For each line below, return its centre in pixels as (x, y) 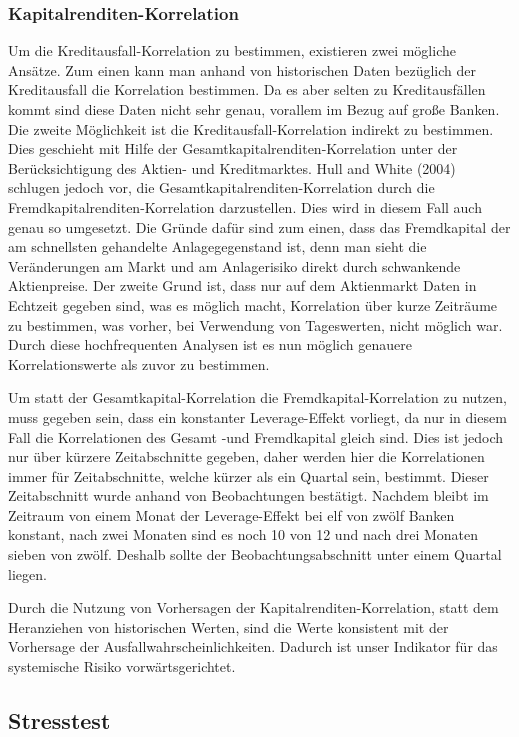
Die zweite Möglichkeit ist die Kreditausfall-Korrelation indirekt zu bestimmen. (251, 128)
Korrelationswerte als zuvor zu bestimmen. (139, 363)
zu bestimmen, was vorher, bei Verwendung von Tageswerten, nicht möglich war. (255, 324)
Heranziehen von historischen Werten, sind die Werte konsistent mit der (228, 626)
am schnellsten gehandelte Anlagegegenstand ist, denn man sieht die (217, 246)
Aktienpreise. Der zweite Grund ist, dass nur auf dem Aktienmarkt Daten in (242, 285)
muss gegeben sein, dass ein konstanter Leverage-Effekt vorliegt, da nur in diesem (257, 416)
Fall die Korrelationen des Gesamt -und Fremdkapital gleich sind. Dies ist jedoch (256, 436)
